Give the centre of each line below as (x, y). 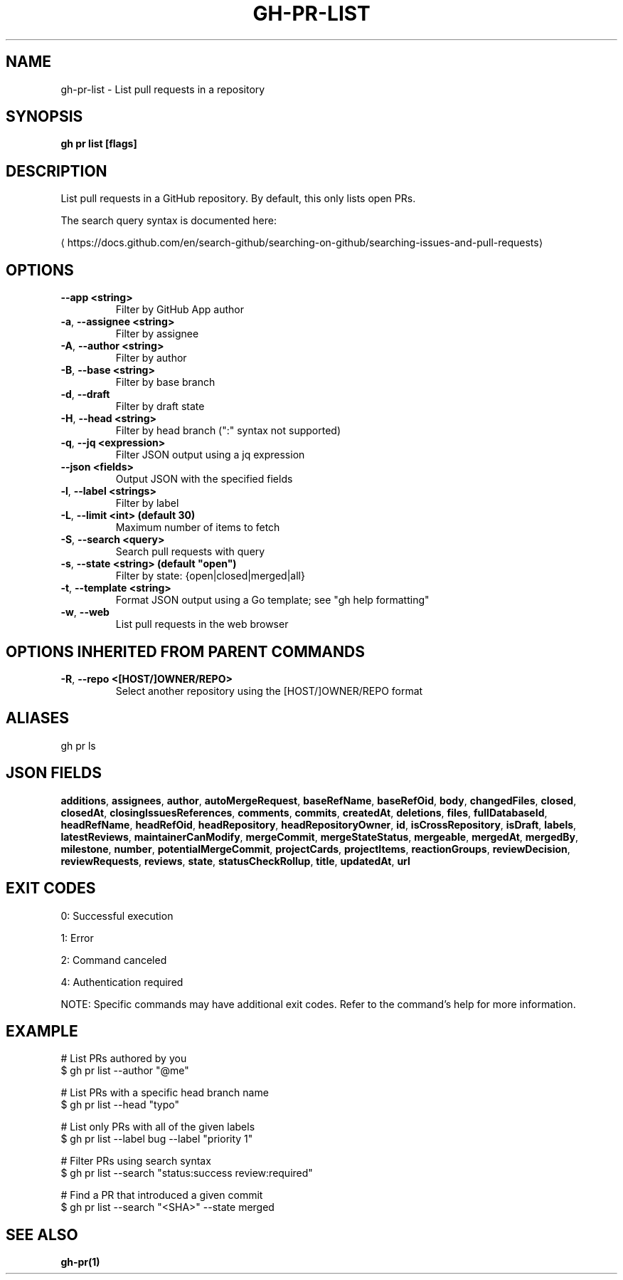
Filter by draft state (160, 406)
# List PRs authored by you (124, 1059)
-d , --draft (85, 394)
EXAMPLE (42, 1031)
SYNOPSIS (44, 117)
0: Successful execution (117, 916)
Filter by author (151, 358)
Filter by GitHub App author (180, 310)
